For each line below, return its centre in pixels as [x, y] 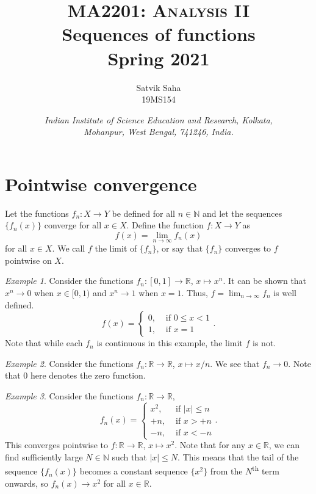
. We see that [235, 363]
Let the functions [37, 213]
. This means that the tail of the [238, 456]
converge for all [73, 225]
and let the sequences [242, 213]
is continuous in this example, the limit [170, 343]
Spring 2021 [159, 58]
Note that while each [44, 343]
